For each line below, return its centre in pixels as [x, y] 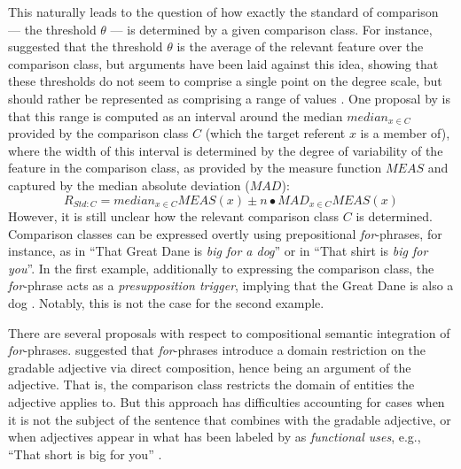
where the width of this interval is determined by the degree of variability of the [226, 150]
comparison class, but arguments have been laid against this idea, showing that [223, 63]
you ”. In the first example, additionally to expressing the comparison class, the [221, 268]
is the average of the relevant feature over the [300, 46]
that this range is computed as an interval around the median [176, 115]
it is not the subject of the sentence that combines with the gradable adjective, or [230, 419]
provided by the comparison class [98, 133]
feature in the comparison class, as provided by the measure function [195, 168]
